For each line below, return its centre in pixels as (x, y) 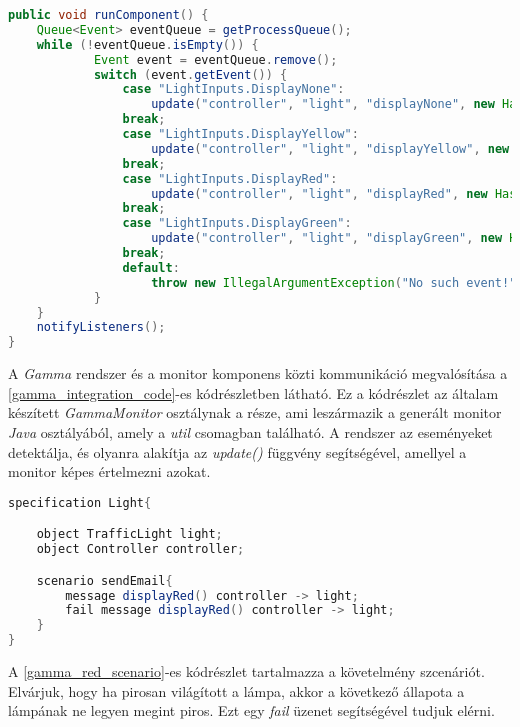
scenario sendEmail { (104, 580)
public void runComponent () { (108, 15)
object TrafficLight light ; (129, 534)
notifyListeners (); (101, 327)
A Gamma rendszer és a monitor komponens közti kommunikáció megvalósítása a (258, 373)
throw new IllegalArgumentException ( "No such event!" (334, 282)
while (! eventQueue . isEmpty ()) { (147, 44)
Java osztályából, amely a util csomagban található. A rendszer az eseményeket (250, 431)
